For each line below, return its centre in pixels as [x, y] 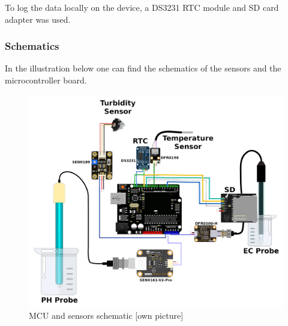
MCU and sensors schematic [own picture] [106, 315]
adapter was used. [38, 19]
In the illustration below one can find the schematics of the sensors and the [143, 68]
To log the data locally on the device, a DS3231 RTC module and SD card [142, 7]
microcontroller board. [46, 80]
